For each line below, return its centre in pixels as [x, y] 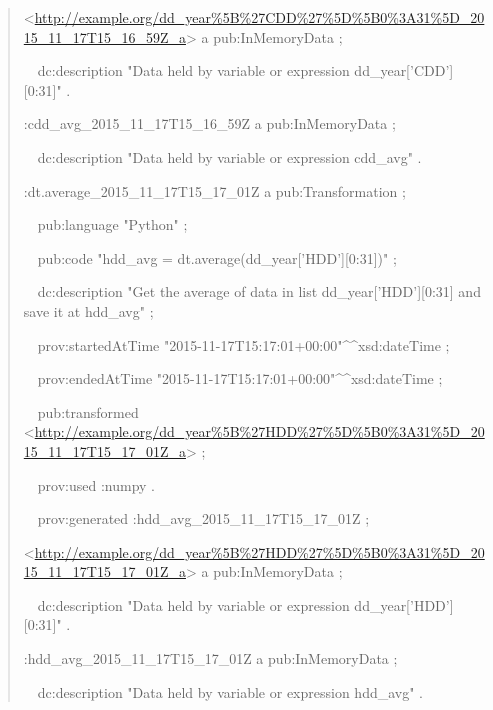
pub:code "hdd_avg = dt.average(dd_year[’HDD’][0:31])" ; [217, 257]
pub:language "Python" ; [112, 224]
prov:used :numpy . [96, 484]
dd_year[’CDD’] [404, 70]
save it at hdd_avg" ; [88, 310]
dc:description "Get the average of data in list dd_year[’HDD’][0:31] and [259, 291]
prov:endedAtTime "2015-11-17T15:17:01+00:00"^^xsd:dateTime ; [240, 378]
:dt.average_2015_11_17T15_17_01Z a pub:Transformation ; [214, 190]
